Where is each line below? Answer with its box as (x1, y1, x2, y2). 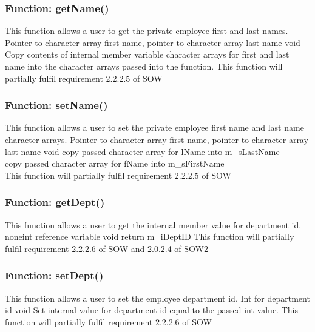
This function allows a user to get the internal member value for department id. (5, 218, 302, 231)
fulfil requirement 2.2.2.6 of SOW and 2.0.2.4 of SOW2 (5, 242, 208, 254)
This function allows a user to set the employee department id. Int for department (5, 291, 310, 304)
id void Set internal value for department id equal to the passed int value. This (5, 304, 298, 316)
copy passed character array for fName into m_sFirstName (5, 157, 225, 170)
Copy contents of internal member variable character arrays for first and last (5, 48, 290, 61)
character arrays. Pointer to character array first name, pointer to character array (5, 133, 308, 145)
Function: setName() (5, 98, 108, 113)
